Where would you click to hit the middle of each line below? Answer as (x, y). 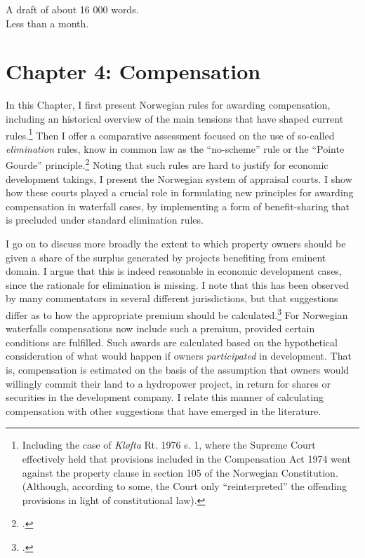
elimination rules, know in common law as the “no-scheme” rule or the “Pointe (175, 148)
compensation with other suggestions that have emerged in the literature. (164, 410)
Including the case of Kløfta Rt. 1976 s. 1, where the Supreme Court (169, 445)
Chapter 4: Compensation (133, 71)
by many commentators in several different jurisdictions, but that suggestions (172, 298)
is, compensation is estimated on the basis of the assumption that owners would (178, 369)
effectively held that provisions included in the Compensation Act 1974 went (186, 458)
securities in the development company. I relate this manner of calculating (165, 397)
